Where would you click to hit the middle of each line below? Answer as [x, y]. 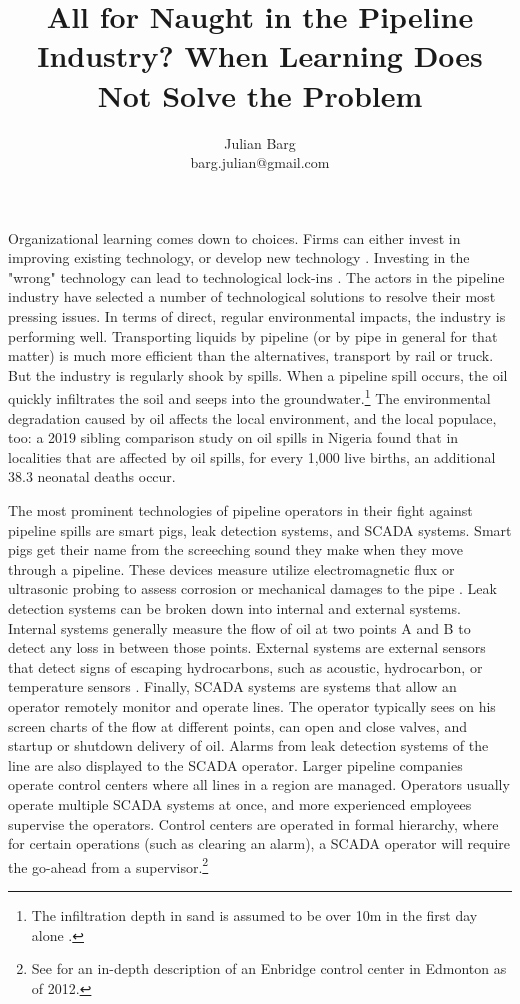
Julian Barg [260, 142]
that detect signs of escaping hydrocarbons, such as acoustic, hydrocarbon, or [245, 666]
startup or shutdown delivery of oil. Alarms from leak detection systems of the [248, 745]
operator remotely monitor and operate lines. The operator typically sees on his [252, 706]
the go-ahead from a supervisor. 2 [108, 865]
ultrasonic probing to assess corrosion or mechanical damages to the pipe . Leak [252, 588]
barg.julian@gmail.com [260, 162]
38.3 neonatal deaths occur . [92, 476]
